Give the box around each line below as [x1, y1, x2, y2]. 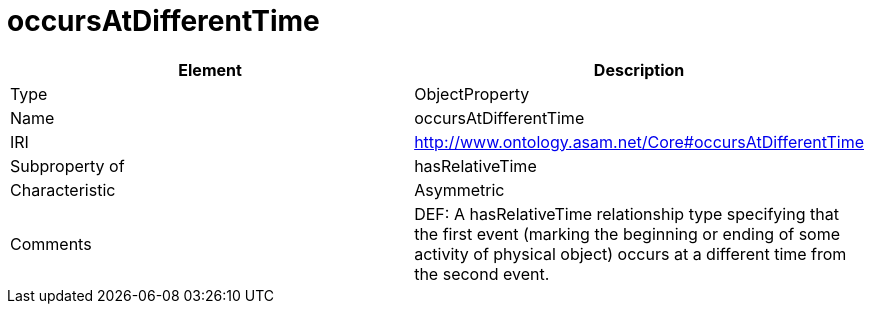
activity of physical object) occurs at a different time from [414, 243, 847, 264]
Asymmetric [414, 179, 505, 200]
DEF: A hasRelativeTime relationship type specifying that [414, 203, 839, 224]
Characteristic [10, 179, 116, 200]
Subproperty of [10, 155, 125, 176]
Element [178, 59, 242, 80]
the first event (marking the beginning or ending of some [414, 223, 841, 244]
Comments [10, 233, 92, 254]
